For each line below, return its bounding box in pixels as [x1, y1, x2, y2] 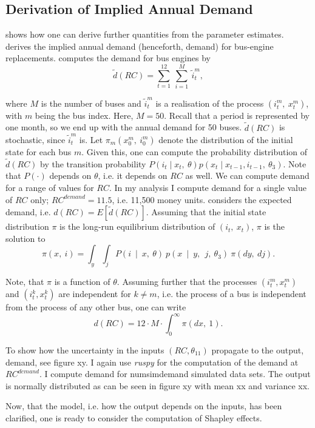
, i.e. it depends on [98, 169, 168, 182]
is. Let [79, 133, 103, 145]
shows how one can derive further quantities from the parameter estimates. [5, 28, 284, 41]
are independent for [58, 287, 131, 300]
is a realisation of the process [155, 96, 264, 109]
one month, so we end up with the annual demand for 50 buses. [5, 121, 242, 133]
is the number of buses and [41, 96, 141, 109]
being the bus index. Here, [35, 109, 134, 121]
